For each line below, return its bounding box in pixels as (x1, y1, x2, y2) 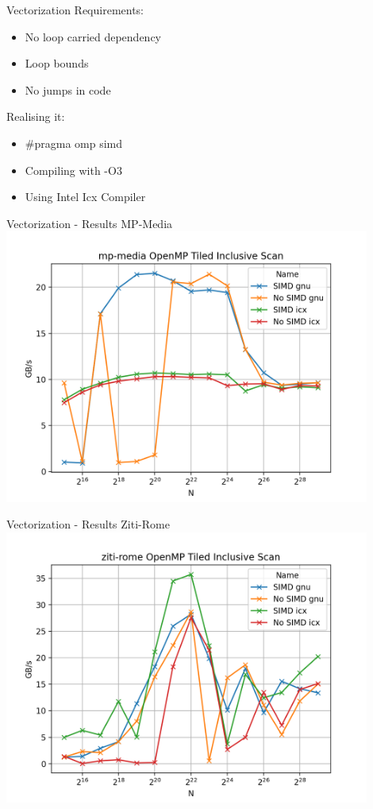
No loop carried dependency (25, 28, 162, 45)
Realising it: (6, 108, 65, 125)
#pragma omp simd (25, 134, 123, 151)
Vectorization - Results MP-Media (6, 215, 173, 231)
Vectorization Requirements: (6, 2, 144, 17)
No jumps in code (25, 81, 111, 98)
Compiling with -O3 (25, 161, 122, 178)
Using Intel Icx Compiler (25, 188, 146, 205)
